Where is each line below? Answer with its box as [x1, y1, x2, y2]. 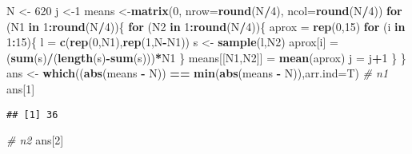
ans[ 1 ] [6, 80, 35, 97]
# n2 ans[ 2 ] [6, 132, 64, 148]
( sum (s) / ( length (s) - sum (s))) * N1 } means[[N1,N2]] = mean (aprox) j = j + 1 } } [6, 49, 406, 65]
